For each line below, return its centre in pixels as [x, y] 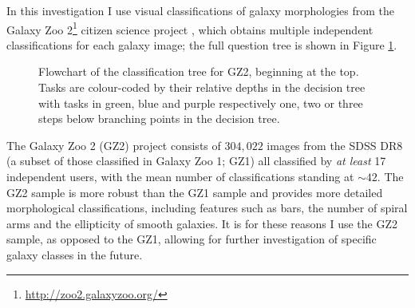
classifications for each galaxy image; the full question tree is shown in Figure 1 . [202, 44]
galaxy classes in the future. [75, 254]
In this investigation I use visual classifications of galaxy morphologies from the [201, 10]
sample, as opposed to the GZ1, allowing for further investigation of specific [192, 239]
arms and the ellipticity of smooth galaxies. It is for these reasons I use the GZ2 [202, 223]
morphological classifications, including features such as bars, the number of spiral [207, 208]
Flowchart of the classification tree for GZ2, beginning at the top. [199, 71]
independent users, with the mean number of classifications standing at [180, 176]
